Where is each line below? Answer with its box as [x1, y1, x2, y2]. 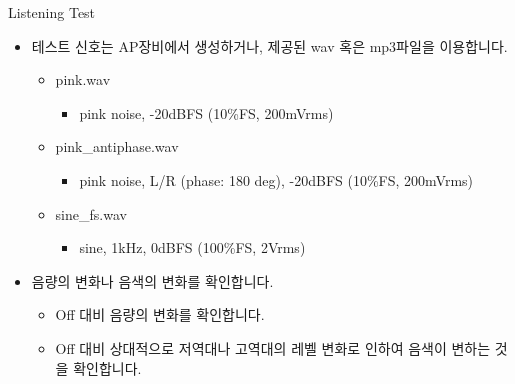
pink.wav [55, 69, 111, 90]
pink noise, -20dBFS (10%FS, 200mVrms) [79, 102, 334, 123]
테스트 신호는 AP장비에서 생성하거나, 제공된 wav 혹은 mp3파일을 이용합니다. [31, 35, 508, 56]
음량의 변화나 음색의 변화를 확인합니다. [31, 270, 274, 291]
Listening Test [8, 2, 96, 22]
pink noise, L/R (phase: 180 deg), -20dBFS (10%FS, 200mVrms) [79, 169, 474, 190]
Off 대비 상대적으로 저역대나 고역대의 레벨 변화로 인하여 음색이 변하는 [55, 337, 491, 358]
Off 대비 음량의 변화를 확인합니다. [55, 304, 265, 325]
